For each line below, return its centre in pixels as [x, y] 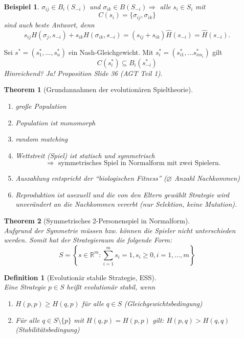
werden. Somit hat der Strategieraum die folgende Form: [88, 240]
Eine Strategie [25, 287]
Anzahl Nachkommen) [207, 178]
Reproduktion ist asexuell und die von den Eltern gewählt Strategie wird [122, 194]
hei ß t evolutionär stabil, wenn [111, 287]
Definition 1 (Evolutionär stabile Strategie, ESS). [80, 277]
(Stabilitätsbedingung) [47, 329]
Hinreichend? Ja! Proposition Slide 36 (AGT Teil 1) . [83, 73]
